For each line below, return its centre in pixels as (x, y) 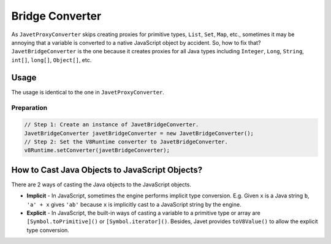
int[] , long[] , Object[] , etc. (51, 60)
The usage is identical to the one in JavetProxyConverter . (88, 92)
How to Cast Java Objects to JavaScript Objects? (107, 170)
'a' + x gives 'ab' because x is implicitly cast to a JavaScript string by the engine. (134, 204)
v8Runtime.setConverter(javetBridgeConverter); (97, 151)
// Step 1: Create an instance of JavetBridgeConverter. (112, 125)
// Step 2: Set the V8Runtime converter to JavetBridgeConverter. (126, 142)
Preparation (29, 108)
